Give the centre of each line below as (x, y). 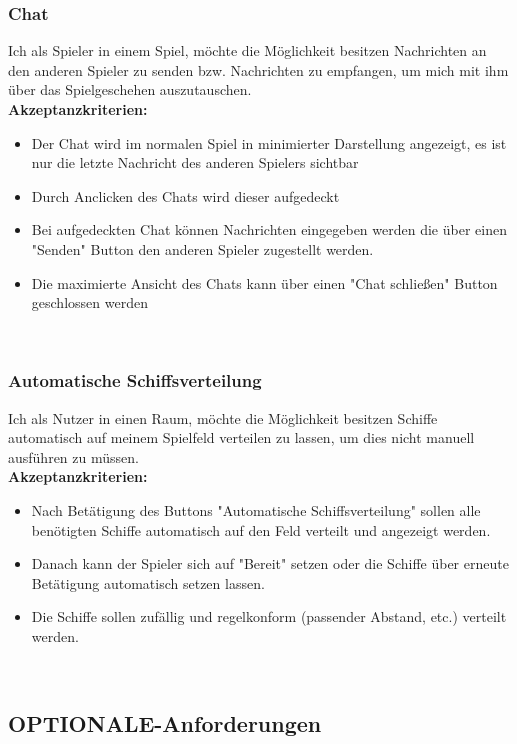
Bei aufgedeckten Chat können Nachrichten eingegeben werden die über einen (269, 229)
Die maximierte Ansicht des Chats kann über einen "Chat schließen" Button (264, 282)
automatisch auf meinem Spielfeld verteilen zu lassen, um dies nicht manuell (241, 437)
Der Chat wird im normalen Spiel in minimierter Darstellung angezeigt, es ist (269, 142)
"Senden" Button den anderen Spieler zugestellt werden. (202, 248)
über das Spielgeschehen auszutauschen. (130, 89)
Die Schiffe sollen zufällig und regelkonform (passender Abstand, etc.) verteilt (269, 616)
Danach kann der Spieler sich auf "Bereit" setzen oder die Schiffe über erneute (270, 563)
